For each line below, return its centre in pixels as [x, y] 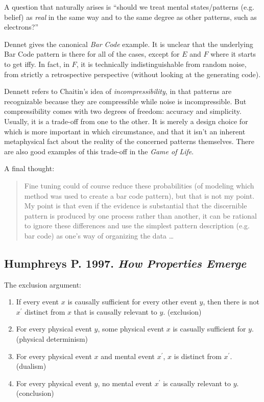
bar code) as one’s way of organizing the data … [99, 235]
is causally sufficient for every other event [132, 302]
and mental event [128, 356]
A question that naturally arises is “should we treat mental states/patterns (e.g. [129, 7]
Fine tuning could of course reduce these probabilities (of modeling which [139, 185]
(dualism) [31, 366]
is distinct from [198, 356]
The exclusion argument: [43, 284]
